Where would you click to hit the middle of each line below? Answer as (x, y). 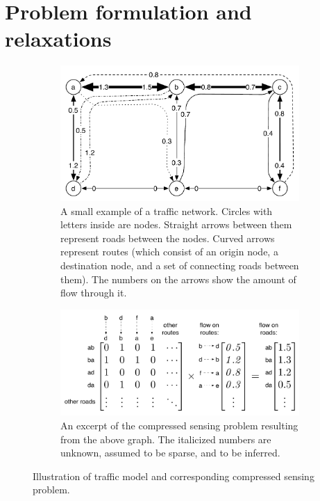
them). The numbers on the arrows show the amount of (178, 279)
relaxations (58, 39)
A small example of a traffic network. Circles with (167, 210)
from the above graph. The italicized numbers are (166, 439)
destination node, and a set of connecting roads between (180, 265)
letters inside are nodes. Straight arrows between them (176, 224)
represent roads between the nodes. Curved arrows (168, 238)
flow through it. (94, 293)
